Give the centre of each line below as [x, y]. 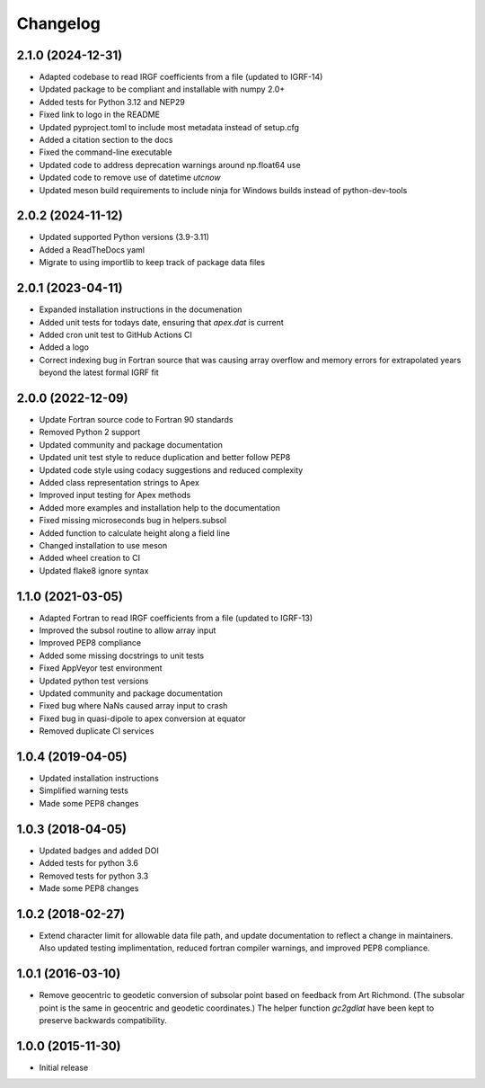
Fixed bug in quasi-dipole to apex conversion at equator [142, 718]
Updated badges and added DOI [99, 851]
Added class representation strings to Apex [119, 482]
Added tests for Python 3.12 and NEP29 [112, 102]
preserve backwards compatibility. [103, 1020]
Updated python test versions [94, 681]
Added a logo [64, 347]
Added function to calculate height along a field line [135, 533]
